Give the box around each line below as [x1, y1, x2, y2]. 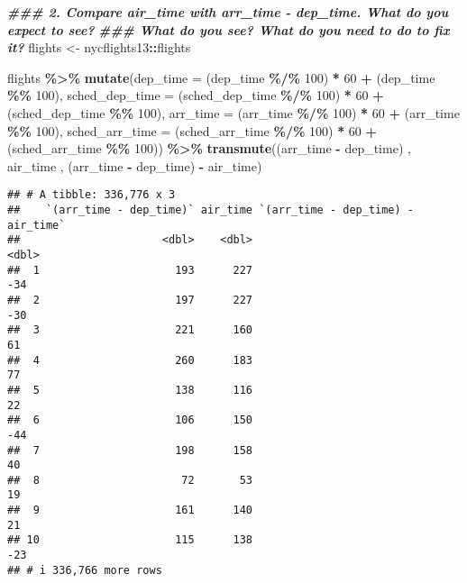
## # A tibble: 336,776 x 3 [7, 188, 176, 202]
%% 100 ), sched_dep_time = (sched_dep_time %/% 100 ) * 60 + [7, 86, 384, 105]
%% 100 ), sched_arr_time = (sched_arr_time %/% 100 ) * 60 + [7, 121, 378, 140]
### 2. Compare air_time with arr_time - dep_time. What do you [7, 3, 449, 21]
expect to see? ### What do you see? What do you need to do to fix [7, 20, 450, 39]
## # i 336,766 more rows [7, 563, 162, 577]
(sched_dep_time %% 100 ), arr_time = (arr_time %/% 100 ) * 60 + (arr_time [7, 103, 460, 122]
